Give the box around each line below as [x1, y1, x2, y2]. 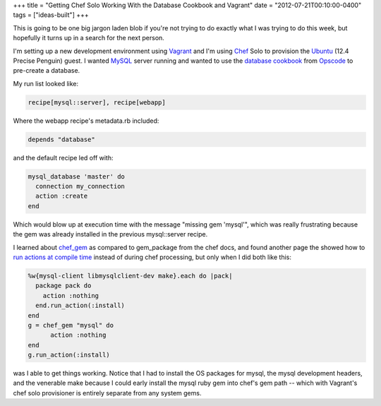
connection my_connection [35, 182, 125, 191]
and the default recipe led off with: [13, 153, 114, 162]
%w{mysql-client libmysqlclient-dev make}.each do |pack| [28, 272, 233, 280]
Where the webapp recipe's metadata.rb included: [13, 117, 159, 125]
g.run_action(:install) [28, 351, 111, 359]
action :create [35, 192, 88, 201]
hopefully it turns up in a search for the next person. [13, 34, 165, 42]
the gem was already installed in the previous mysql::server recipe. [13, 230, 208, 239]
